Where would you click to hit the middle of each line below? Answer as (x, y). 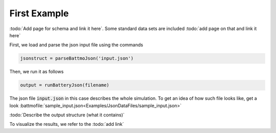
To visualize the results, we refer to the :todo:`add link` (67, 124)
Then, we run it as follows (37, 72)
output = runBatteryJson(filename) (65, 85)
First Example (39, 13)
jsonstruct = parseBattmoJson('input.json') (77, 58)
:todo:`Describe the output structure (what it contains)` (67, 115)
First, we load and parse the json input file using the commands (76, 45)
